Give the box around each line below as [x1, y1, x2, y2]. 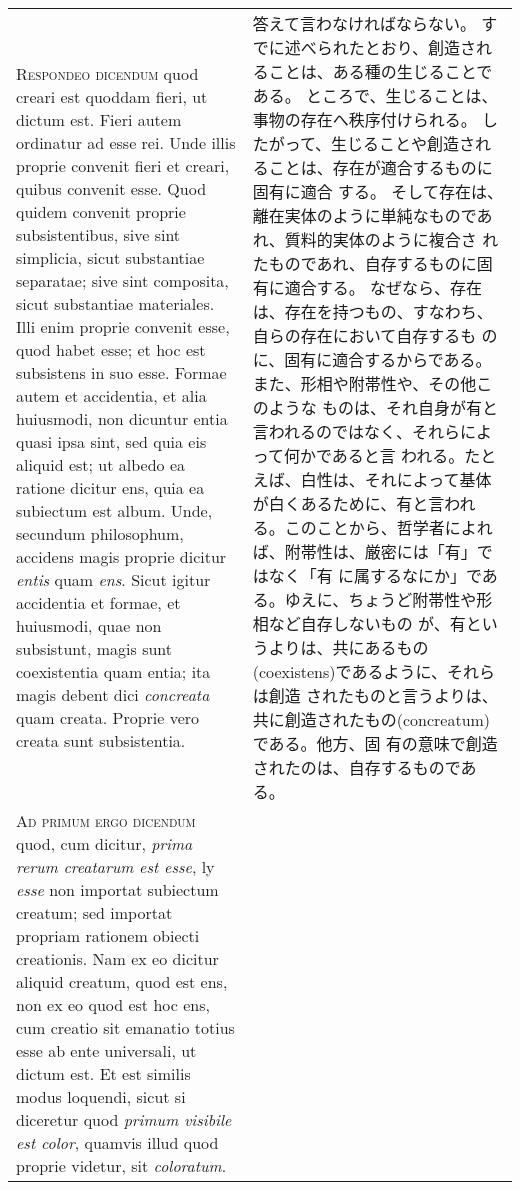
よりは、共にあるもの [268, 636, 429, 659]
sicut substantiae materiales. [16, 292, 215, 315]
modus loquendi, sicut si [16, 1085, 186, 1108]
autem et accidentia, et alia [16, 384, 207, 407]
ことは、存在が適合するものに [268, 156, 493, 179]
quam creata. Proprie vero [16, 706, 200, 729]
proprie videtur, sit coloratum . [16, 1154, 227, 1177]
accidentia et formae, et [16, 591, 181, 614]
